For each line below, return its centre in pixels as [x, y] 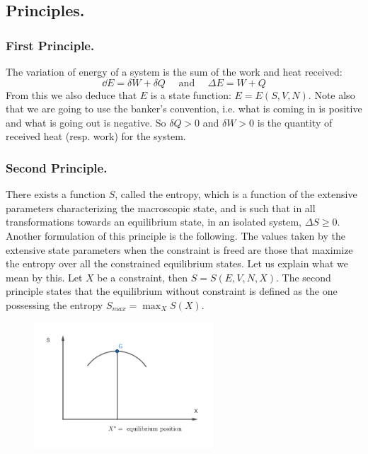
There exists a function [56, 194]
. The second [304, 277]
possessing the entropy [54, 304]
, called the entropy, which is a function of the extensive [236, 194]
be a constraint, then [142, 277]
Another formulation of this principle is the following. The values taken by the [176, 235]
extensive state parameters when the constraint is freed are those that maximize [179, 249]
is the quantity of [295, 122]
